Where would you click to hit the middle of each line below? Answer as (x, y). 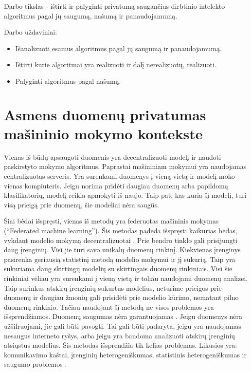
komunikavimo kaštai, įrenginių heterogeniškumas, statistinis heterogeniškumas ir (125, 354)
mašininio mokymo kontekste (103, 133)
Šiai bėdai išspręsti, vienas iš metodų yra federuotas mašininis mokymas (111, 221)
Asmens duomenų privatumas (105, 114)
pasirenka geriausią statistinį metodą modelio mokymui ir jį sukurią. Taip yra (120, 259)
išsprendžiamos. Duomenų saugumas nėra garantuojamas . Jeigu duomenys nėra (123, 316)
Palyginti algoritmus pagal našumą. (68, 81)
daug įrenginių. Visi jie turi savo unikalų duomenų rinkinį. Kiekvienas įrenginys (122, 250)
